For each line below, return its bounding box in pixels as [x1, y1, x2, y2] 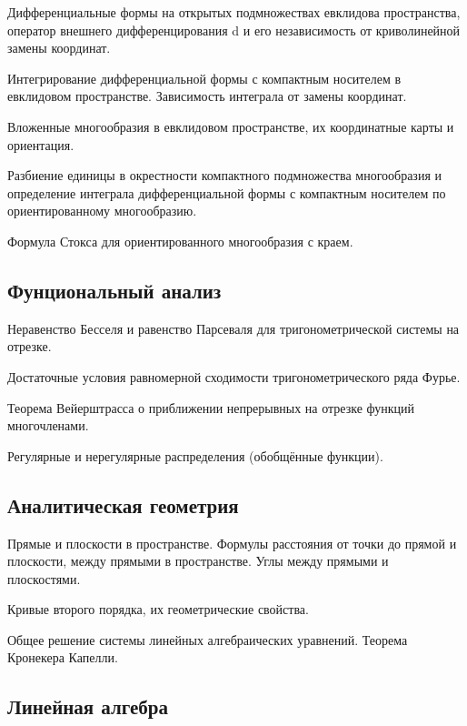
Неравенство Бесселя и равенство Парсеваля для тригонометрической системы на [7, 318, 460, 338]
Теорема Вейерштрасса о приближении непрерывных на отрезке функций [7, 398, 415, 417]
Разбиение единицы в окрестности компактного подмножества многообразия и [7, 166, 442, 185]
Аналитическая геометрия [7, 490, 239, 519]
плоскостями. [7, 569, 81, 588]
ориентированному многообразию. [7, 201, 197, 220]
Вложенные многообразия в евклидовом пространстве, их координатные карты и [7, 116, 454, 136]
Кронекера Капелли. [7, 648, 118, 667]
